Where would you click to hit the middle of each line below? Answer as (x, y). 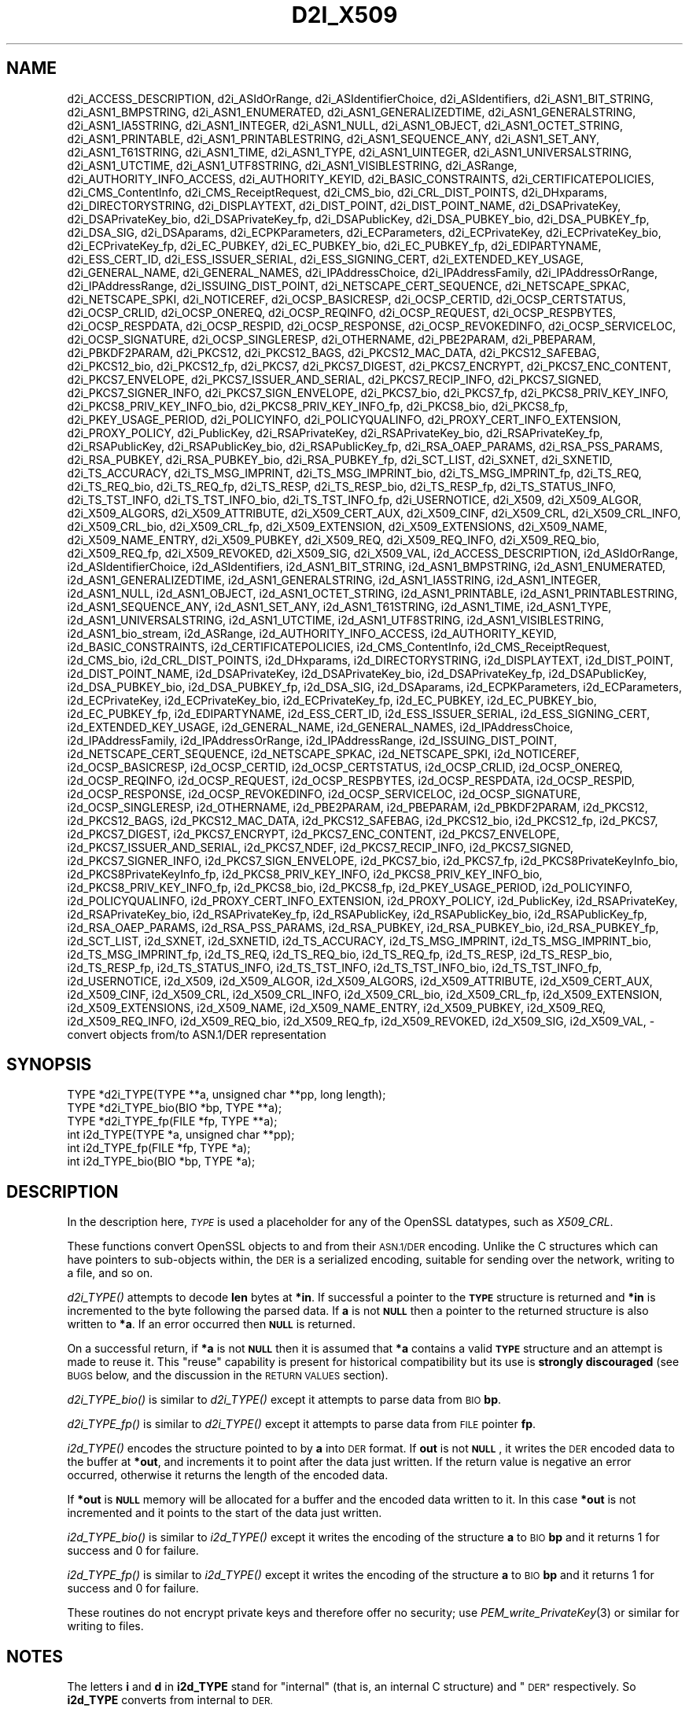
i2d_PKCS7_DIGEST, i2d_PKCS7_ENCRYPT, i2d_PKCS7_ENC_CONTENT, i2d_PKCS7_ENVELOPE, (313, 834)
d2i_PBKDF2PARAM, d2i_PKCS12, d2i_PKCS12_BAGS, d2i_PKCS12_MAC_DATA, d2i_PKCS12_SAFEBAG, (333, 352)
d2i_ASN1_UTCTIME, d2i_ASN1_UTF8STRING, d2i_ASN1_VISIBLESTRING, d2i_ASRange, (292, 165)
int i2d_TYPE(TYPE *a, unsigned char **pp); (181, 1135)
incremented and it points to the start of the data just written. (225, 1513)
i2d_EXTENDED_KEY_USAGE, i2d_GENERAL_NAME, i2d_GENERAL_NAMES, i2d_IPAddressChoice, (320, 727)
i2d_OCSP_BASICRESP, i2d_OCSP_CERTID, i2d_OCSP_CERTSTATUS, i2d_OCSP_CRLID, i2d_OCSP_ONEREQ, (345, 767)
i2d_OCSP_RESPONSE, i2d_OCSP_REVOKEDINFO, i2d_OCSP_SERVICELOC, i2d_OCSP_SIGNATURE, (324, 793)
